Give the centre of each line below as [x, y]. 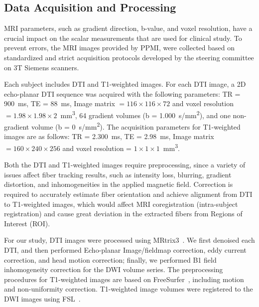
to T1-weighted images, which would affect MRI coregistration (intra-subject [121, 204]
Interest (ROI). [27, 223]
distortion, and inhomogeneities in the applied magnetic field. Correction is [119, 184]
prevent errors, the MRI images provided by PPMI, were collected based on [120, 48]
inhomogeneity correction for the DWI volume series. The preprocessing [114, 269]
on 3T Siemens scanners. [42, 67]
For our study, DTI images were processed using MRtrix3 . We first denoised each [129, 240]
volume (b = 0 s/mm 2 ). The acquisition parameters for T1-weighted [136, 126]
